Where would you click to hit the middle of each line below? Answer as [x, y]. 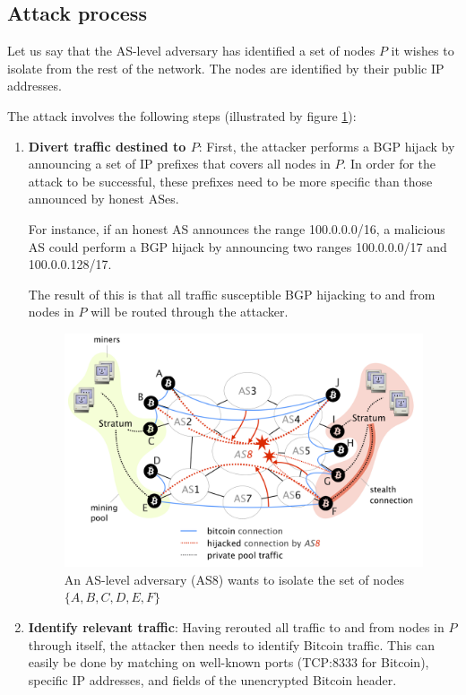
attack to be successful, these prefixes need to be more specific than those [230, 181]
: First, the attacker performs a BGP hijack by [327, 146]
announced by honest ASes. [104, 199]
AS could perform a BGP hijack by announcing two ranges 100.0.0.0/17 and [237, 246]
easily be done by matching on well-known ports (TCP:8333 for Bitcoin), [229, 662]
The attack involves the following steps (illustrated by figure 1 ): [182, 115]
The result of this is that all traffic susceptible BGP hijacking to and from [232, 294]
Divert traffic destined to [107, 146]
